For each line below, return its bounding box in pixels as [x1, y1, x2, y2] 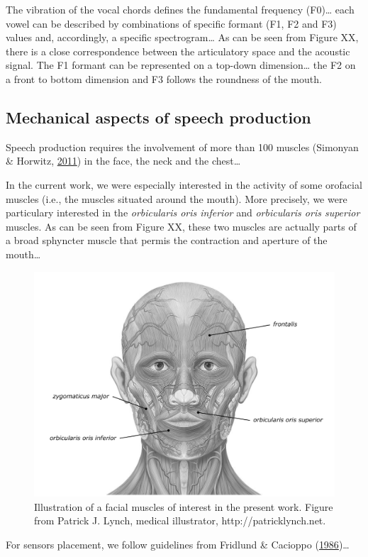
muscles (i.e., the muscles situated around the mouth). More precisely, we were [6, 191, 347, 206]
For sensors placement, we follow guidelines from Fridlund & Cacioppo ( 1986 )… [6, 536, 350, 551]
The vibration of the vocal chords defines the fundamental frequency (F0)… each [6, 2, 355, 16]
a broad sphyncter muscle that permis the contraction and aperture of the [6, 233, 328, 248]
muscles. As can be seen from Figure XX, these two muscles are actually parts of [6, 219, 357, 233]
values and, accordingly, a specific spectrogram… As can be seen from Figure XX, [6, 30, 359, 45]
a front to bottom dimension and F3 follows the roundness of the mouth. [6, 71, 322, 86]
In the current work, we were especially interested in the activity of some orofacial [6, 177, 362, 192]
